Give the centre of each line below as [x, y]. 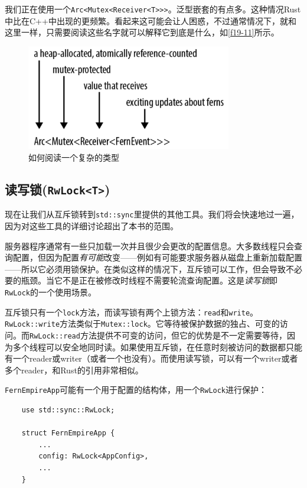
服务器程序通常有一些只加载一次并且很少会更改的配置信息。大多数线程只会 [149, 245]
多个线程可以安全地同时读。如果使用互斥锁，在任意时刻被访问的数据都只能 [157, 347]
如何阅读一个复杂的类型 [74, 157]
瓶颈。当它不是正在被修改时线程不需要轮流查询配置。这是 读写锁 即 [149, 280]
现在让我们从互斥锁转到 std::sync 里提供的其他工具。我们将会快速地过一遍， [152, 214]
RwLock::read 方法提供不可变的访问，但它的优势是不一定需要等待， [158, 335]
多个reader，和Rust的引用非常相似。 [74, 370]
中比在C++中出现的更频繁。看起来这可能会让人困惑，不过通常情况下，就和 [151, 20]
